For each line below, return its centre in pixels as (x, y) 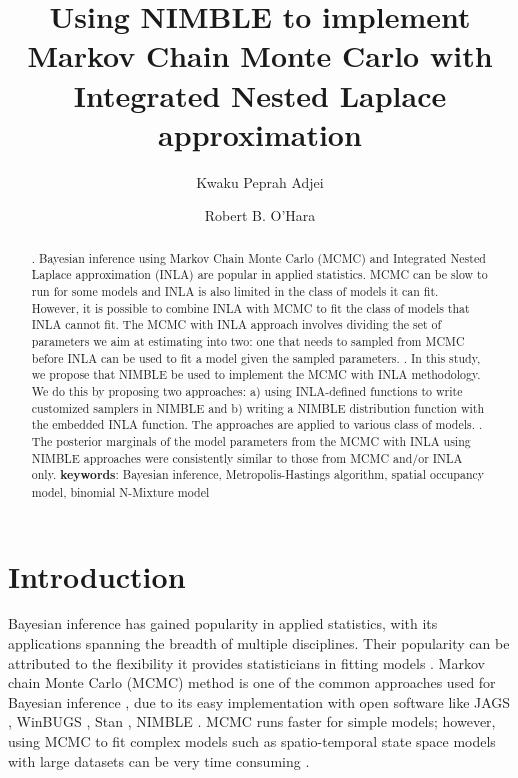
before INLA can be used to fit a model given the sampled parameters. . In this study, (256, 357)
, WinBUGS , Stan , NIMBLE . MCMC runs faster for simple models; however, (252, 721)
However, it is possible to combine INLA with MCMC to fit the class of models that (250, 307)
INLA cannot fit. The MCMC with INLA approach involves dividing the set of (236, 324)
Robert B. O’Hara (260, 215)
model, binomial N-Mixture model (120, 491)
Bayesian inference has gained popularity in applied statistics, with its (223, 623)
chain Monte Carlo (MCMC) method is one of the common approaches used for (252, 682)
